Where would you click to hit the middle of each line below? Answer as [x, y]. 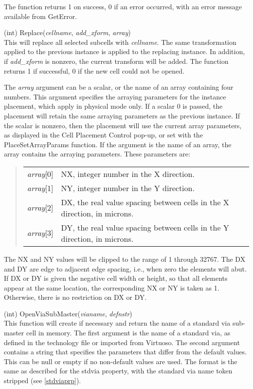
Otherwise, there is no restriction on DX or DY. [75, 297]
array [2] [40, 208]
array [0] [40, 174]
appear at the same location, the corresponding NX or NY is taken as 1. [112, 287]
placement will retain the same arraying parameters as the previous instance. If [122, 115]
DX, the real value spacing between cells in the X [145, 202]
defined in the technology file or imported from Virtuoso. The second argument [122, 342]
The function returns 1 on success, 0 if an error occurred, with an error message [123, 6]
